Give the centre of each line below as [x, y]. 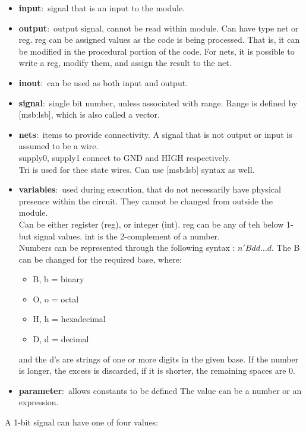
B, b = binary [59, 279]
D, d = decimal [61, 339]
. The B [286, 247]
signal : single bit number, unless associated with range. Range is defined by [158, 103]
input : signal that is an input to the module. [102, 8]
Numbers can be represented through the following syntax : [127, 247]
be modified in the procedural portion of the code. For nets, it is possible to [157, 51]
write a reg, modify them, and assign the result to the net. [125, 63]
